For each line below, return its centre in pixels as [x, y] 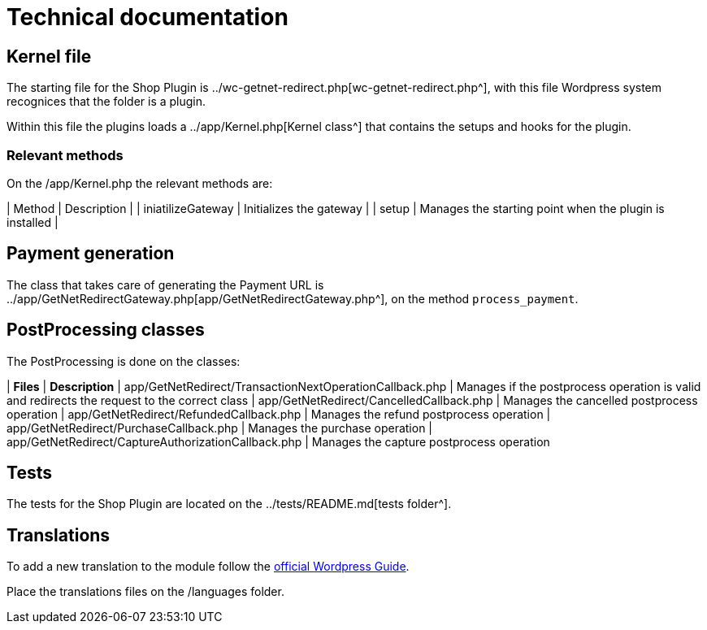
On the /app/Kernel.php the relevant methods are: [140, 183]
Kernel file [49, 56]
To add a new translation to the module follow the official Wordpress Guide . [208, 567]
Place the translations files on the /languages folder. [145, 592]
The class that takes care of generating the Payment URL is [165, 285]
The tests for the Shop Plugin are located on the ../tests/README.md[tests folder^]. [229, 504]
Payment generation [91, 254]
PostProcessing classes [106, 330]
